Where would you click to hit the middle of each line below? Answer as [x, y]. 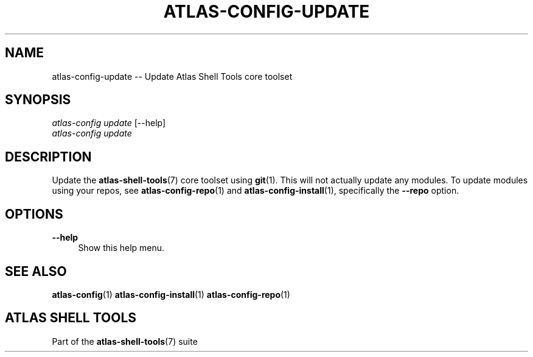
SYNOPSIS [38, 100]
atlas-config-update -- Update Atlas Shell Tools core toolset [172, 76]
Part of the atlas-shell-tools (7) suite [125, 341]
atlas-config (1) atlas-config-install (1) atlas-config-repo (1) [171, 294]
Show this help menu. [121, 248]
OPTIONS [34, 214]
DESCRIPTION [48, 157]
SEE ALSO [36, 271]
